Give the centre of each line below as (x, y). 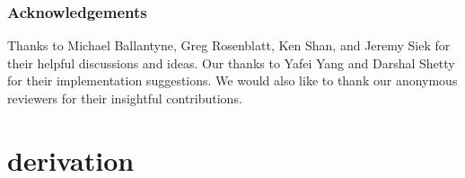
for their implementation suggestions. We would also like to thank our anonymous (232, 80)
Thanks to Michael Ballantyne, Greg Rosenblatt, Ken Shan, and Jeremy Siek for (229, 45)
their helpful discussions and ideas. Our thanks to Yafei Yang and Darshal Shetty (231, 62)
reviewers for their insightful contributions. (125, 98)
